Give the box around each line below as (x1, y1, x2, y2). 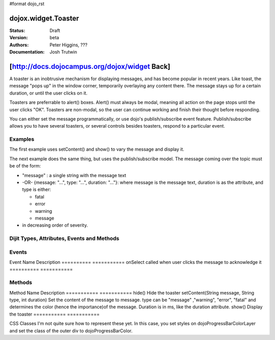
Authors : (9, 41, 29, 48)
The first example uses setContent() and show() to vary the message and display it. (9, 146, 184, 153)
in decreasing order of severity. (22, 222, 88, 228)
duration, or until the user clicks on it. (9, 90, 88, 96)
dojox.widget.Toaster (9, 14, 79, 22)
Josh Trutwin (49, 49, 77, 55)
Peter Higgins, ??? (49, 41, 88, 48)
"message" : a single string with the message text (22, 172, 127, 178)
